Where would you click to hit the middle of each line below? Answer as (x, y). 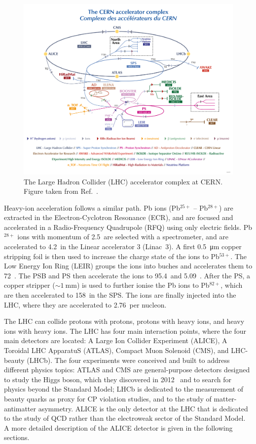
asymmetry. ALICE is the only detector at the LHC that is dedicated (143, 408)
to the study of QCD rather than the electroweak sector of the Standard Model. (125, 418)
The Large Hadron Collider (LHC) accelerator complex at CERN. (123, 181)
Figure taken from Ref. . (61, 191)
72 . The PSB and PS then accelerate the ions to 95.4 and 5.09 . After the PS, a (127, 275)
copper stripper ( (30, 285)
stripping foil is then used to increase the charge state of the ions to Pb (112, 256)
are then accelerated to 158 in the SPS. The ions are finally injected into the (120, 295)
